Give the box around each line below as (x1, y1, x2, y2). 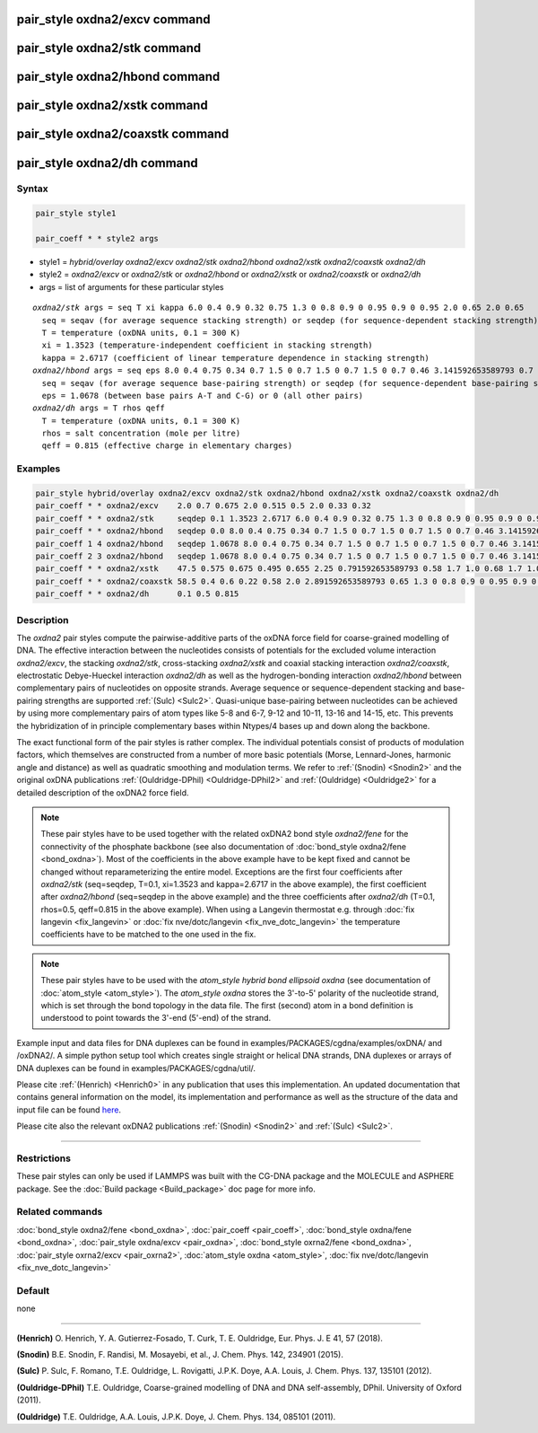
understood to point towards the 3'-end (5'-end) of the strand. (40, 1013, 272, 1024)
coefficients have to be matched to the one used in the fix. (40, 929, 256, 940)
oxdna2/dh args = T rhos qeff (32, 403, 166, 413)
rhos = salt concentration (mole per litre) (41, 428, 241, 439)
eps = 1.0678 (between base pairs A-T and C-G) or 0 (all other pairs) (41, 391, 364, 400)
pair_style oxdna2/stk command (16, 40, 202, 56)
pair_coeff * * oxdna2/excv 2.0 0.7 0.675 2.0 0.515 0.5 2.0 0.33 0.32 (35, 501, 372, 511)
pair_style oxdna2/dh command (16, 155, 199, 171)
